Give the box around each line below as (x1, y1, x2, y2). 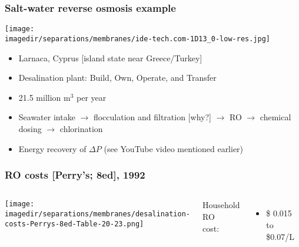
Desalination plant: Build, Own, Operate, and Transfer (18, 71, 217, 84)
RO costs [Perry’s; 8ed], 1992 (5, 167, 145, 182)
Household (202, 199, 240, 211)
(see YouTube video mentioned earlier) (104, 142, 244, 154)
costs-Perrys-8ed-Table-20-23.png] (5, 219, 144, 228)
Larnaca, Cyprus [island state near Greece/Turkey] (18, 51, 202, 64)
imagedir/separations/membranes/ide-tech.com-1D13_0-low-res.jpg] (5, 34, 271, 43)
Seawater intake (18, 111, 75, 123)
